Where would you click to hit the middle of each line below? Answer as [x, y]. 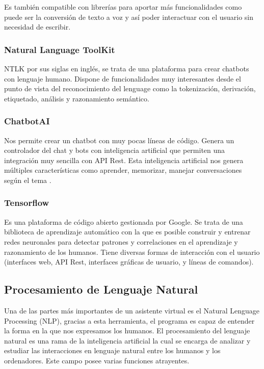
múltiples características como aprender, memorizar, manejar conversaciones [123, 170]
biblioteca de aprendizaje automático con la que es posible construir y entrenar [127, 232]
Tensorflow [27, 203]
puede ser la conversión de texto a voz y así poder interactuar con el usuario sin [129, 17]
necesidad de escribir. [37, 27]
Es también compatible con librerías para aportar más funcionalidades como [123, 7]
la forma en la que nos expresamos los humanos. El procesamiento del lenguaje [127, 331]
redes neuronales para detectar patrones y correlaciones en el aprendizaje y [121, 241]
